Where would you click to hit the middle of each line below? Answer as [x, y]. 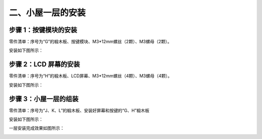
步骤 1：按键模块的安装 [43, 30]
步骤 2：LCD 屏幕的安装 [44, 64]
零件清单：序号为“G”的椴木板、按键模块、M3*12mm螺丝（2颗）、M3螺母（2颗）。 [90, 42]
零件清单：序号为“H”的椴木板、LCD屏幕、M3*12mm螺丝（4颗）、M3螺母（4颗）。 [90, 76]
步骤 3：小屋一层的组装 [44, 99]
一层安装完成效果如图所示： [37, 128]
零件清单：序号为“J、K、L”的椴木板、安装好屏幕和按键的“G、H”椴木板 [79, 110]
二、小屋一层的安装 [47, 13]
